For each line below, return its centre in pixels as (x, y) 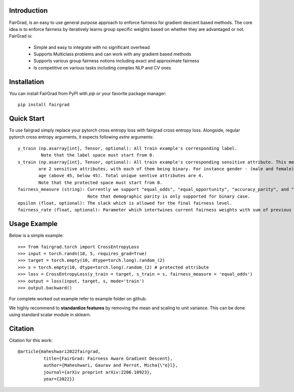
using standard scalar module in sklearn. (50, 315)
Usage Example (33, 224)
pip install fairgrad (44, 105)
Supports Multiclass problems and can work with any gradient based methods (112, 54)
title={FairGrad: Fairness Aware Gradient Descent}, (108, 358)
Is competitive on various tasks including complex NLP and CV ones (102, 68)
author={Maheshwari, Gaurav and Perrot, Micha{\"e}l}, (111, 365)
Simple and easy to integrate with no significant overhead (92, 47)
